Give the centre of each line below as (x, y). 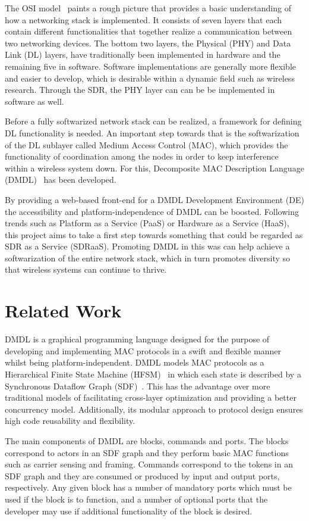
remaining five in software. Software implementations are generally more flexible (150, 66)
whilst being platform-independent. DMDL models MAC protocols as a (135, 362)
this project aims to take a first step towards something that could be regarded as (154, 234)
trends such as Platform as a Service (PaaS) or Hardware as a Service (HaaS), (147, 223)
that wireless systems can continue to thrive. (86, 269)
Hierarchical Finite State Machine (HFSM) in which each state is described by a (153, 374)
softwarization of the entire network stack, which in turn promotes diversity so (148, 258)
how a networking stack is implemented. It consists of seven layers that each (144, 19)
